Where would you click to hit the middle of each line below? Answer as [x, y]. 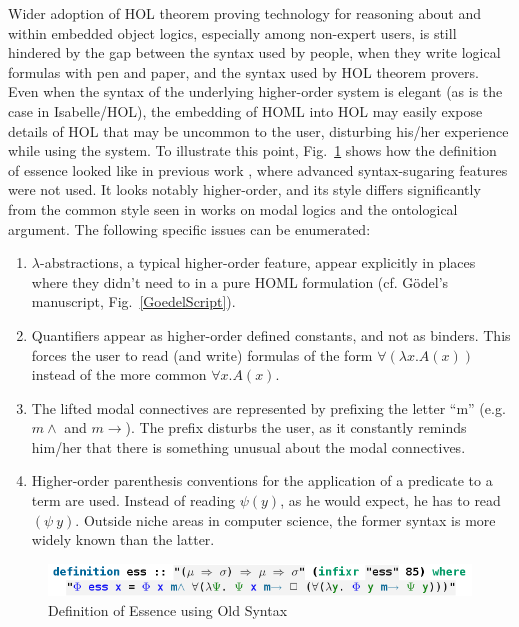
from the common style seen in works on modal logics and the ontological [233, 208]
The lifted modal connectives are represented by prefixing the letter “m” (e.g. [268, 407]
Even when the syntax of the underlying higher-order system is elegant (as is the [255, 91]
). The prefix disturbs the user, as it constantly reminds [296, 427]
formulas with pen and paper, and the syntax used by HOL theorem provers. [243, 71]
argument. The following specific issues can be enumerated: [189, 228]
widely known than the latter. [123, 539]
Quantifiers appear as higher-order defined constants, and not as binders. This [271, 334]
